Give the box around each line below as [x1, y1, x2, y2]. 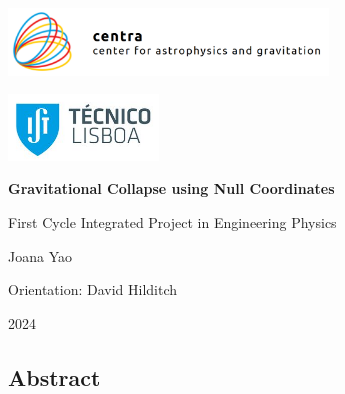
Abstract [8, 361, 101, 392]
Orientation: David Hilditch [8, 279, 178, 300]
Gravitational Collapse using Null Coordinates [8, 178, 335, 199]
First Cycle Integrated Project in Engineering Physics [8, 212, 337, 233]
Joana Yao [8, 245, 72, 266]
